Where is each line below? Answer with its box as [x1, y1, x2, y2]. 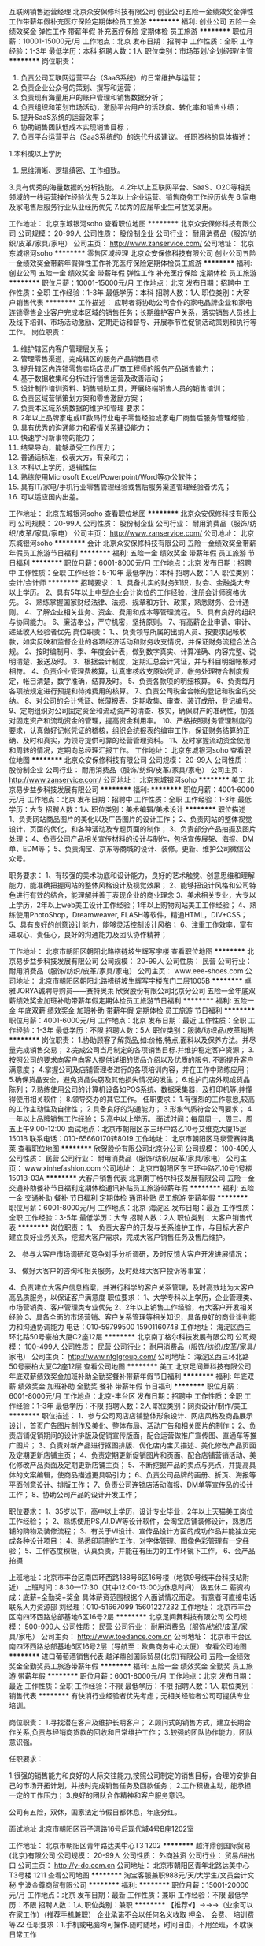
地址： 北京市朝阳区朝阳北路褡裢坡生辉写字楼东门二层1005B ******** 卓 [15, 977, 252, 985]
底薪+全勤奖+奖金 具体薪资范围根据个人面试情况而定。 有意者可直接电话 [22, 1593, 256, 1601]
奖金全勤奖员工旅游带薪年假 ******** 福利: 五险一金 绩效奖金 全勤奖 [9, 1661, 231, 1671]
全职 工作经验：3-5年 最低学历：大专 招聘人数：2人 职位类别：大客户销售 [9, 1213, 246, 1222]
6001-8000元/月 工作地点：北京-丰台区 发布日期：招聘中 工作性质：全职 [9, 1391, 243, 1400]
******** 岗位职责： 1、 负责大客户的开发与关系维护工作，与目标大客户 [17, 1223, 251, 1232]
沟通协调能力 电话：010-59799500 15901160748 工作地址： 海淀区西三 [22, 1322, 252, 1332]
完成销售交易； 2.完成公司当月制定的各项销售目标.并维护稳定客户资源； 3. [15, 1045, 255, 1055]
